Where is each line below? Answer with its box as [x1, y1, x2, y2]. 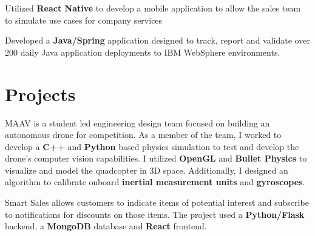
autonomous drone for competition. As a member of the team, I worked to [5, 128, 282, 141]
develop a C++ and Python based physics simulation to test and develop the [5, 140, 299, 152]
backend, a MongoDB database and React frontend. [5, 220, 207, 232]
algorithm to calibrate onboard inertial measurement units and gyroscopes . [5, 175, 305, 188]
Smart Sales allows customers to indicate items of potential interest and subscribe [5, 196, 309, 209]
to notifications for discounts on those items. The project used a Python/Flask [5, 208, 305, 220]
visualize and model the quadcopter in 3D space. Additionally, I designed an [5, 163, 288, 176]
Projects [5, 81, 76, 106]
